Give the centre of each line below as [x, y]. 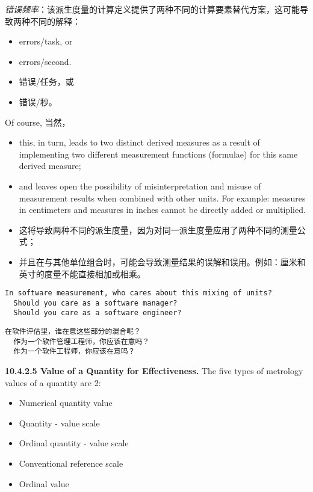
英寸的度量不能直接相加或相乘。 [82, 273]
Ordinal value [44, 483]
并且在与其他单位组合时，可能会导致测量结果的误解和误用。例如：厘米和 [162, 261]
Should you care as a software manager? [95, 303]
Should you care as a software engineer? [98, 313]
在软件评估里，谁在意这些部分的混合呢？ [73, 332]
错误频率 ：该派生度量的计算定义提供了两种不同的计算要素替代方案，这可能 [152, 9]
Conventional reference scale [71, 463]
